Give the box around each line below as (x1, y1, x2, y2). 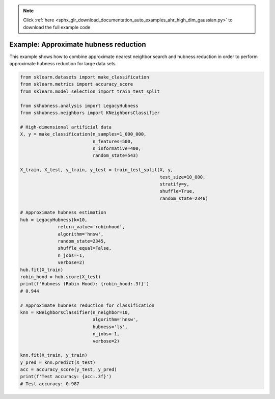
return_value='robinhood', (58, 224, 125, 230)
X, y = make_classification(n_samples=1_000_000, (20, 131, 147, 137)
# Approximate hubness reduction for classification (20, 302, 155, 308)
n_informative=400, (92, 145, 141, 151)
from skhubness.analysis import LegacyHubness (20, 102, 139, 109)
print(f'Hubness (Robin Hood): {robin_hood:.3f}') (20, 281, 150, 287)
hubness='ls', (92, 324, 128, 330)
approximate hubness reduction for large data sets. (9, 61, 117, 67)
